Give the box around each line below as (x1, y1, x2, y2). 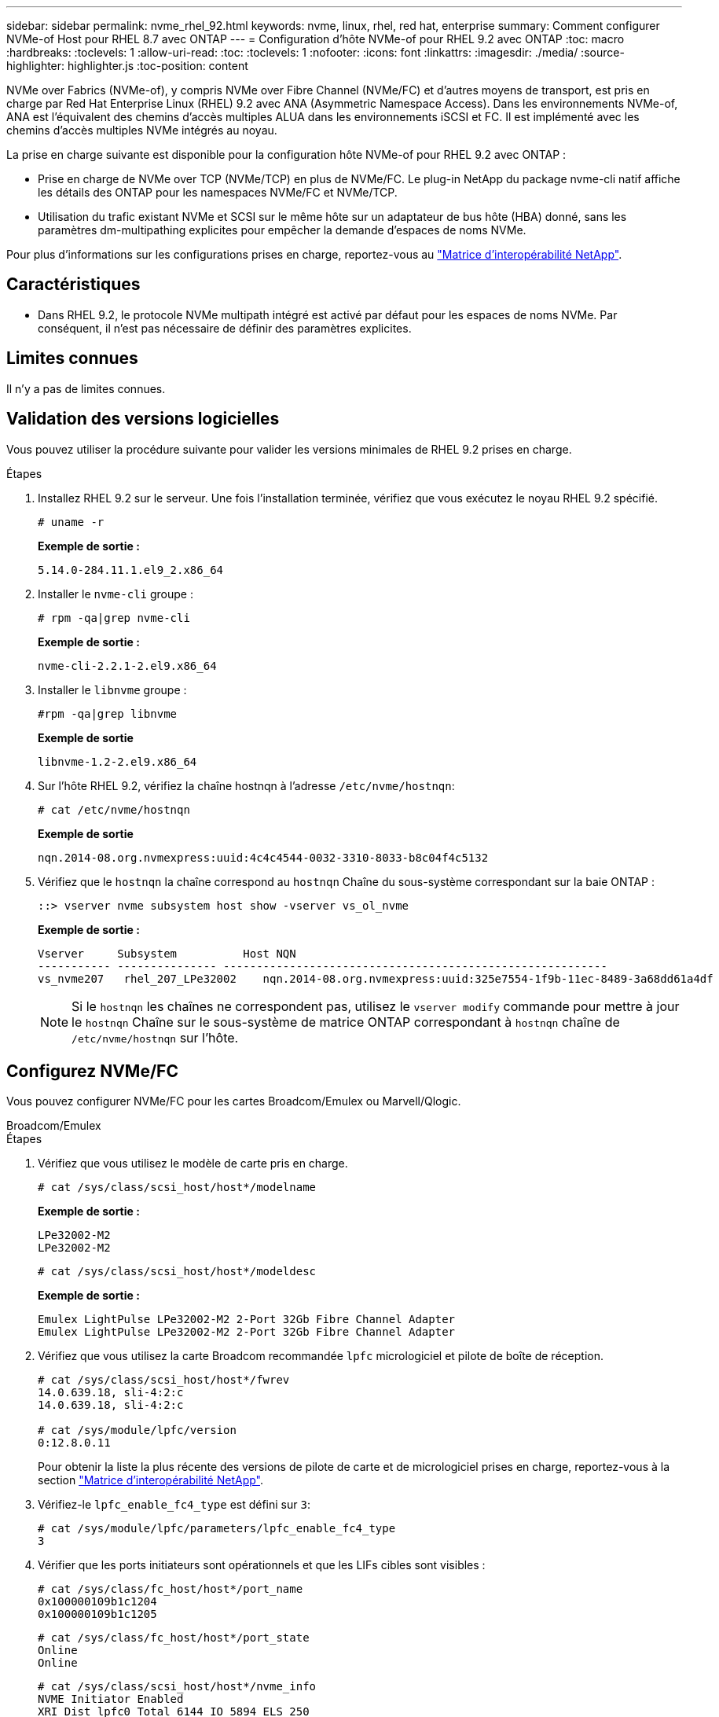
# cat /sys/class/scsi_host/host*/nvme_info (38, 1680, 317, 1693)
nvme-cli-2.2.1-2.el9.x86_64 (38, 659, 217, 672)
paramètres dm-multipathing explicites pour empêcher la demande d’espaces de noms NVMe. (38, 223, 526, 237)
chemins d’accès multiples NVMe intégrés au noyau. (6, 123, 277, 137)
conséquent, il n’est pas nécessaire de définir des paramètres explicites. (38, 321, 412, 335)
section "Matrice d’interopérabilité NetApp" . (38, 1473, 264, 1487)
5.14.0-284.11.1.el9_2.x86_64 (38, 563, 224, 576)
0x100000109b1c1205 (38, 1608, 157, 1621)
